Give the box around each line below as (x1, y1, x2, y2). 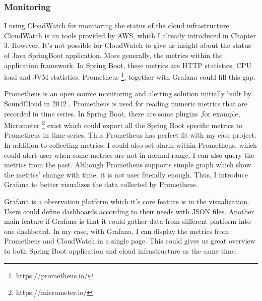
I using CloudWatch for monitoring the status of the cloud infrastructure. (4, 20, 231, 31)
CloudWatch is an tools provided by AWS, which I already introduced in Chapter (4, 30, 256, 40)
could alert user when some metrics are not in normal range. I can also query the (4, 149, 254, 160)
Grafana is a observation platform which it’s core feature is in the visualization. (4, 196, 249, 207)
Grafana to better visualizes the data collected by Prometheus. (4, 179, 198, 190)
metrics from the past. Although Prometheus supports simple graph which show (4, 159, 251, 170)
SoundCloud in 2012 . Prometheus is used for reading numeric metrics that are (4, 98, 247, 109)
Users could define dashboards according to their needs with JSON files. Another (4, 206, 254, 216)
